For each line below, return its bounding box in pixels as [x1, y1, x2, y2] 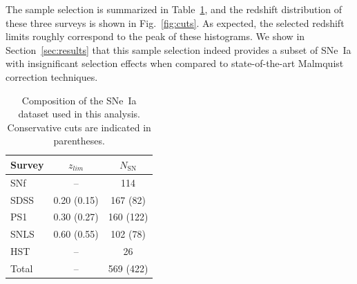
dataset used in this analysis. [18, 106, 140, 121]
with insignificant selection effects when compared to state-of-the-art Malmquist [6, 56, 344, 70]
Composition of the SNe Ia [21, 93, 137, 107]
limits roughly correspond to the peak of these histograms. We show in [6, 29, 305, 44]
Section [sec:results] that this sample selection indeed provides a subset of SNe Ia [6, 42, 351, 57]
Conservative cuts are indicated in [7, 120, 151, 134]
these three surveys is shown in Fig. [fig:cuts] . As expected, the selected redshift [6, 15, 345, 30]
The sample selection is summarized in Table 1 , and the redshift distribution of [6, 2, 342, 16]
